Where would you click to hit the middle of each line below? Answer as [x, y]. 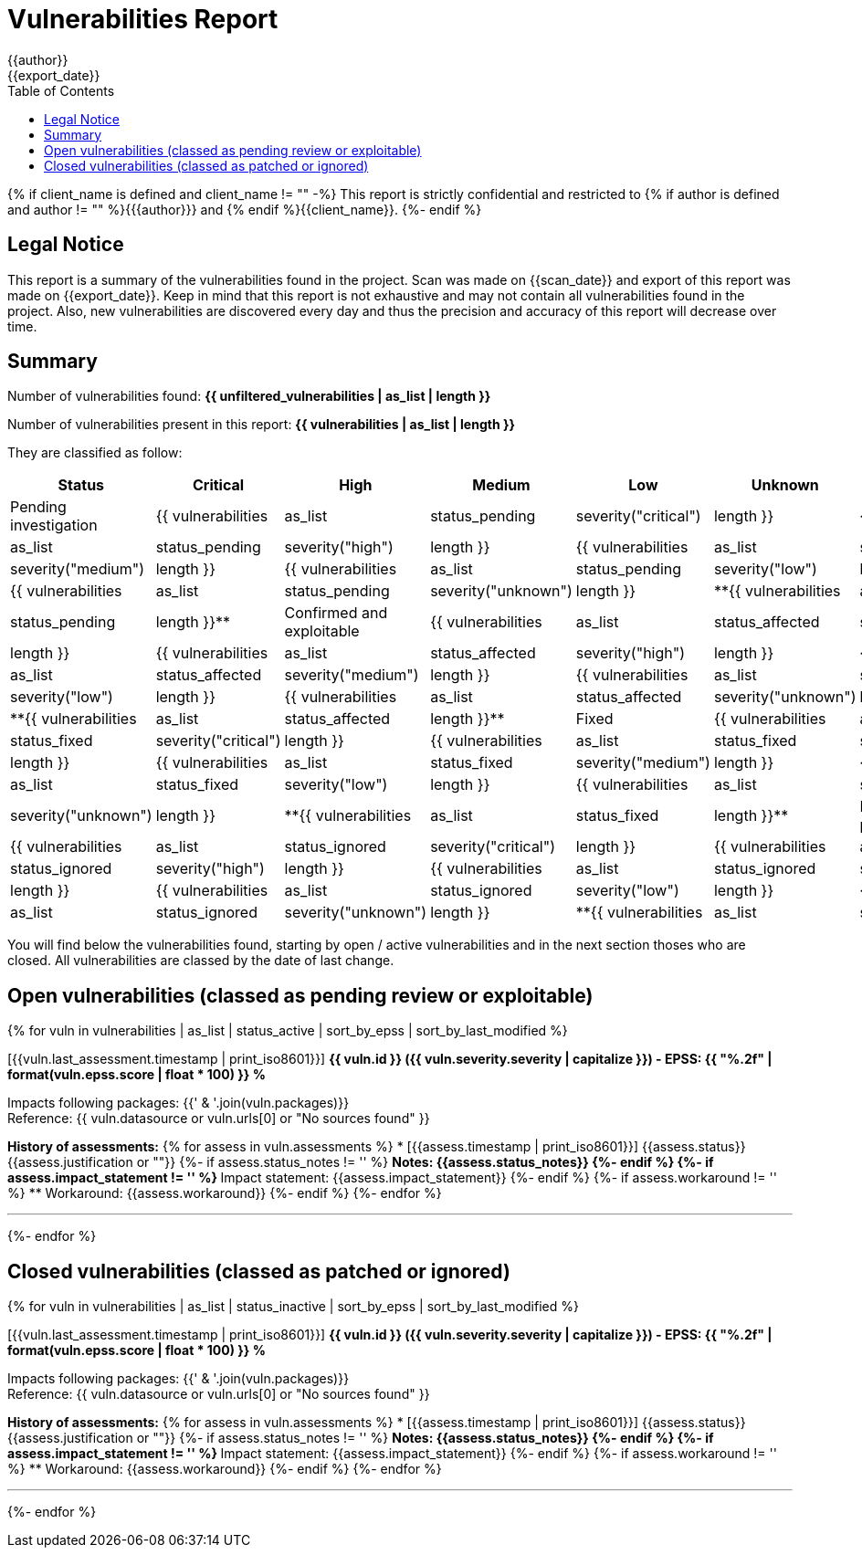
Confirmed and [336, 613]
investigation [54, 525]
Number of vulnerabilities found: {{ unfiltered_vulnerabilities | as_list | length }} [249, 396]
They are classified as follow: [95, 453]
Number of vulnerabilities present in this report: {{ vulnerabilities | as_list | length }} [262, 425]
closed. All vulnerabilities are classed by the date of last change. [201, 961]
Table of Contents [61, 90]
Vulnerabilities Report [143, 19]
